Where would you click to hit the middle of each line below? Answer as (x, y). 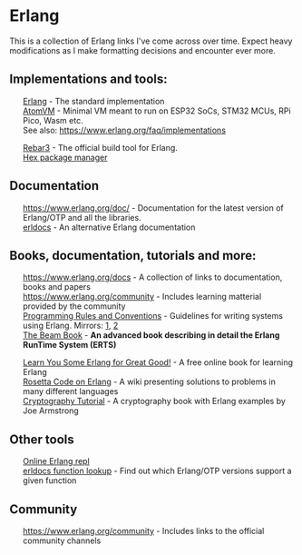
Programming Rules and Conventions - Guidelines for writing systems (153, 316)
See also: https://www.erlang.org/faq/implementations (124, 130)
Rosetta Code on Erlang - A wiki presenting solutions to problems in (149, 382)
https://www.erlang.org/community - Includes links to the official (143, 531)
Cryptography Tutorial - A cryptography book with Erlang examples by (154, 401)
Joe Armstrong (50, 411)
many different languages (70, 391)
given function (49, 481)
